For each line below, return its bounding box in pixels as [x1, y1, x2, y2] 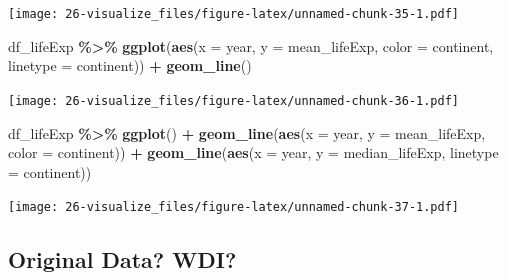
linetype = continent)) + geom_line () [8, 55, 252, 76]
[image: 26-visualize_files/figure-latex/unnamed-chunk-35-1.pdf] [8, 7, 460, 21]
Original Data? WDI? [8, 244, 237, 275]
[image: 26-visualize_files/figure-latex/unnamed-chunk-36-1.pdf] [8, 93, 460, 108]
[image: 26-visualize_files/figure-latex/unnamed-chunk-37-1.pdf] [8, 200, 460, 215]
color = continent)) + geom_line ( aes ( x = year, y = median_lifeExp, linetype [8, 142, 499, 163]
